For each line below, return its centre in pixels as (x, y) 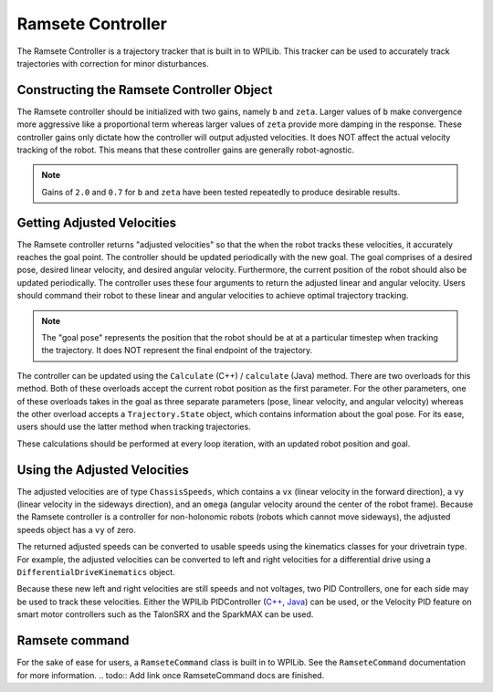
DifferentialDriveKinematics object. (96, 572)
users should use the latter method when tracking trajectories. (134, 427)
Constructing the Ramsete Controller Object (145, 90)
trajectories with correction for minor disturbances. (113, 63)
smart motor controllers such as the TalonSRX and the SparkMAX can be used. (165, 614)
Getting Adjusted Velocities (97, 222)
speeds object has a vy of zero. (76, 529)
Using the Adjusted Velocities (103, 470)
